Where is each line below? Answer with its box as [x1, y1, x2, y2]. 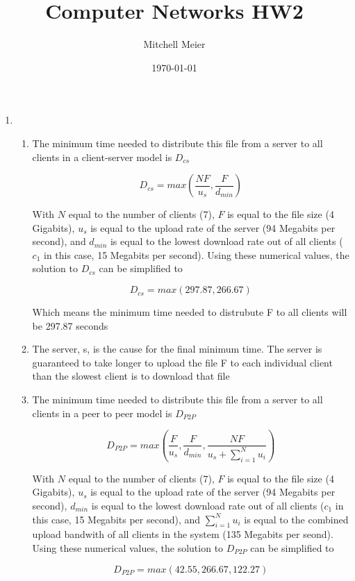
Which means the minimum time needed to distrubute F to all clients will [32, 305, 347, 319]
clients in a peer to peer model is [32, 405, 172, 420]
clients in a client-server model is [32, 149, 172, 164]
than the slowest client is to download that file [32, 369, 230, 383]
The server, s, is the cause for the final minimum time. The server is [32, 342, 322, 356]
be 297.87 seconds [32, 318, 108, 332]
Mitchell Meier [143, 37, 206, 51]
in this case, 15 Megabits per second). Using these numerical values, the [44, 247, 349, 262]
